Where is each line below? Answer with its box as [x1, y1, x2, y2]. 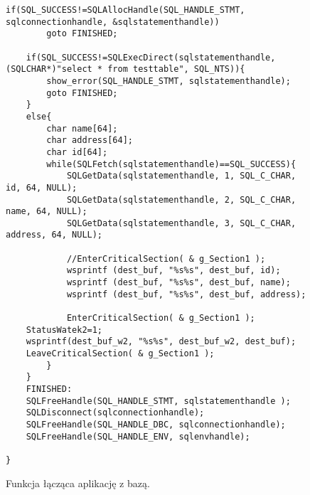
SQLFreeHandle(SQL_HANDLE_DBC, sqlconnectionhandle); [26, 419, 286, 430]
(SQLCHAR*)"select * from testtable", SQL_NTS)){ [6, 64, 245, 75]
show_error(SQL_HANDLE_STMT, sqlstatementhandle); [46, 75, 291, 86]
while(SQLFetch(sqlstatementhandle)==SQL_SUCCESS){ [46, 159, 296, 169]
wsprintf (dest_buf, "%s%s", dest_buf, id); [66, 265, 281, 276]
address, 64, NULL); [6, 230, 103, 240]
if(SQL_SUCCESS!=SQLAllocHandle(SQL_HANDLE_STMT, [6, 5, 245, 15]
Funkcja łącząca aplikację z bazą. [6, 475, 150, 490]
